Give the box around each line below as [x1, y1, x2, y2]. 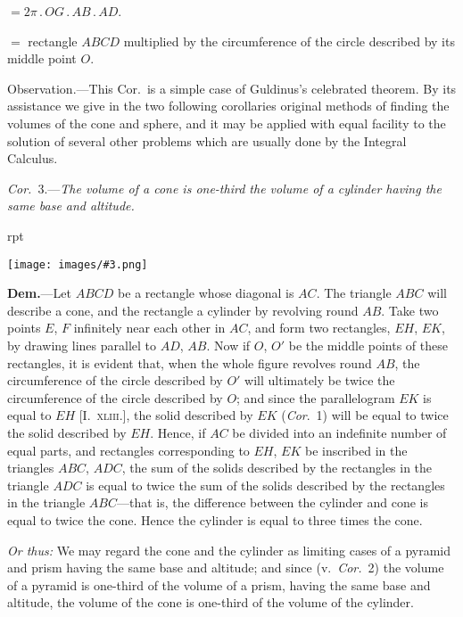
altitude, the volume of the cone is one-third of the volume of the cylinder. [7, 593, 414, 612]
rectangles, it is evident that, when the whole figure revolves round [7, 353, 372, 372]
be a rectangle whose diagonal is [118, 284, 294, 302]
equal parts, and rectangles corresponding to [7, 440, 250, 459]
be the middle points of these [288, 335, 448, 354]
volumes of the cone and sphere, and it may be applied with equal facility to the [7, 113, 446, 132]
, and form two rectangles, [247, 318, 391, 337]
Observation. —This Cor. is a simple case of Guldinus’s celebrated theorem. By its [7, 78, 457, 97]
